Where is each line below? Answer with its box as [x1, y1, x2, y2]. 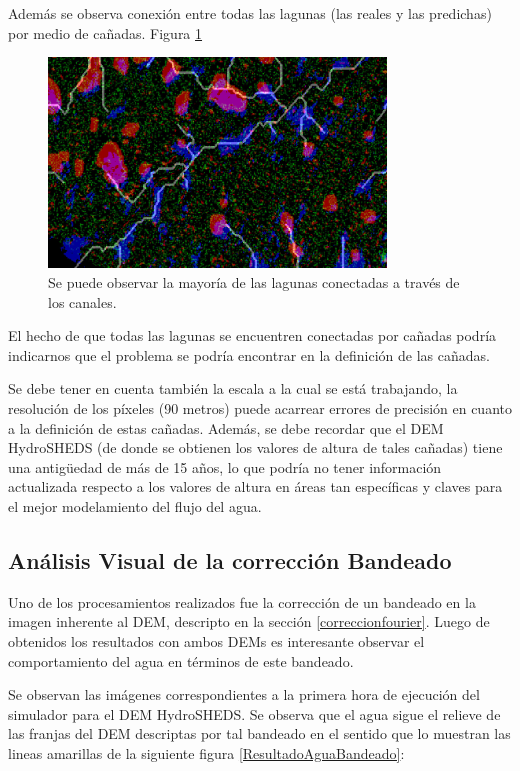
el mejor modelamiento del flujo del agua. [8, 495, 262, 516]
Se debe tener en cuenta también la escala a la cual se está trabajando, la [8, 378, 458, 399]
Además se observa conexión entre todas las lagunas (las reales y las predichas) [8, 3, 492, 23]
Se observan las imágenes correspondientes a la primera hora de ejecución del [8, 684, 480, 705]
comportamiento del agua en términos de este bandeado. [8, 650, 354, 671]
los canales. [48, 291, 117, 312]
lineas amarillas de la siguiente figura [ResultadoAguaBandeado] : [8, 742, 405, 763]
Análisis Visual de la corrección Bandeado [8, 544, 452, 575]
